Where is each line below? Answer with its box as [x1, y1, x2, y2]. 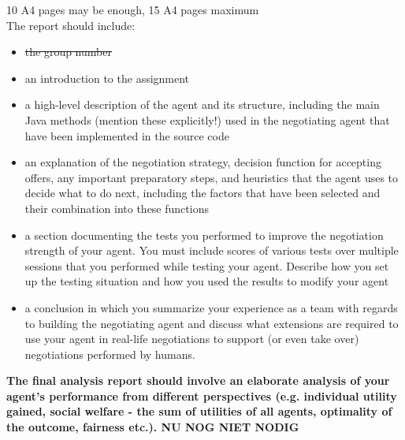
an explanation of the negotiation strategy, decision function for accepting [24, 154, 381, 170]
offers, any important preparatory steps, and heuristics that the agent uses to [24, 169, 399, 185]
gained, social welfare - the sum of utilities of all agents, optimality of [6, 403, 392, 419]
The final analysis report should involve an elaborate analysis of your [6, 372, 390, 389]
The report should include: [6, 17, 136, 33]
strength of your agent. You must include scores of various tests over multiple [24, 242, 399, 259]
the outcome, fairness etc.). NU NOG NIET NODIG [6, 419, 299, 435]
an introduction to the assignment [24, 69, 190, 86]
